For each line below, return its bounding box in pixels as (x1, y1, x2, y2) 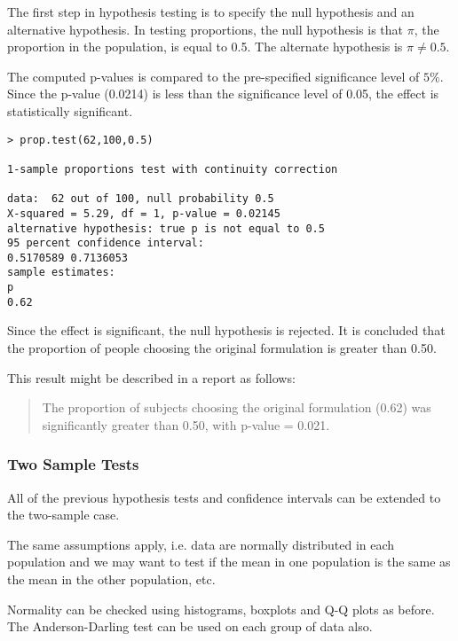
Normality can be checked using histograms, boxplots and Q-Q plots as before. (7, 599, 435, 618)
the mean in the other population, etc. (7, 570, 216, 588)
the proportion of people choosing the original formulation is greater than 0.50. (7, 339, 437, 357)
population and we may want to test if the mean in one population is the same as (7, 552, 451, 571)
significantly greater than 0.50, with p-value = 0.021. (42, 415, 330, 434)
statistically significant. (7, 101, 133, 120)
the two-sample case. (7, 505, 120, 524)
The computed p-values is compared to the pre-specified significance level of (7, 66, 420, 85)
